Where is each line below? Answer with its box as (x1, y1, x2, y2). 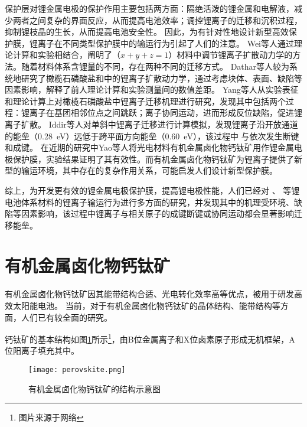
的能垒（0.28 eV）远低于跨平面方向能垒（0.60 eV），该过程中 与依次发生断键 (5, 129, 299, 142)
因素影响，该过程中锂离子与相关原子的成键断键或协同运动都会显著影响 (21, 207, 294, 220)
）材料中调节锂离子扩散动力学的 (168, 48, 293, 61)
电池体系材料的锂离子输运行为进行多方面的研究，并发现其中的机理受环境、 (5, 195, 294, 208)
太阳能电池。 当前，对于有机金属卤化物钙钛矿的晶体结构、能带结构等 (12, 299, 280, 311)
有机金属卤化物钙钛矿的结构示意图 (28, 382, 161, 395)
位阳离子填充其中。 (5, 344, 79, 357)
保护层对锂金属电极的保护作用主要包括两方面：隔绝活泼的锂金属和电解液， (5, 2, 294, 14)
